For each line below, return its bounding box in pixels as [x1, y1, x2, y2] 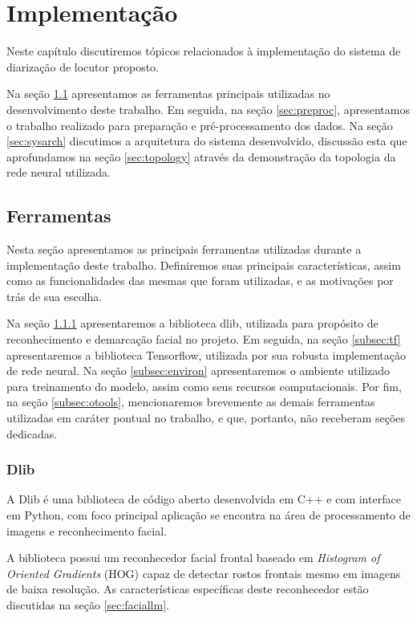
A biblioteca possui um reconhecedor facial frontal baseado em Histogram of [6, 549, 380, 566]
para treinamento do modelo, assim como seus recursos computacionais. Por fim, [6, 377, 402, 394]
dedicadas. [6, 425, 58, 442]
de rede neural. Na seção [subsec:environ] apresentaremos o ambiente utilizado [6, 362, 391, 379]
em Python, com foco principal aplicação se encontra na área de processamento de [6, 507, 411, 523]
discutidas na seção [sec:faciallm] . [6, 596, 169, 613]
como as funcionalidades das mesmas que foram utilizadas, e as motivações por [6, 272, 394, 289]
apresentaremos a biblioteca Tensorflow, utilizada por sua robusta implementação [6, 346, 406, 363]
